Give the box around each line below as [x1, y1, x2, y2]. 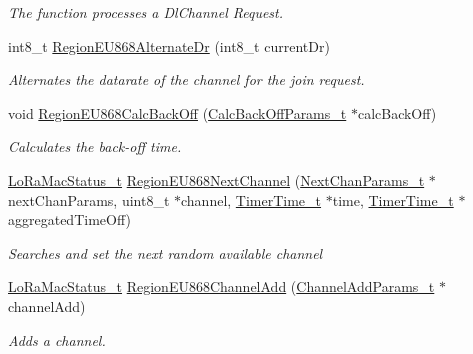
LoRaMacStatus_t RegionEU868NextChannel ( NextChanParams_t [8, 169, 425, 190]
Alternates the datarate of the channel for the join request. [8, 69, 365, 90]
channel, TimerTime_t [181, 189, 322, 210]
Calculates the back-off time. [8, 136, 182, 157]
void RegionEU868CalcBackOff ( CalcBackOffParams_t [8, 102, 347, 123]
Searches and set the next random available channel [8, 242, 323, 263]
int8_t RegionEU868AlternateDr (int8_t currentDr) [8, 35, 330, 56]
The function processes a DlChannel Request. [8, 2, 284, 22]
